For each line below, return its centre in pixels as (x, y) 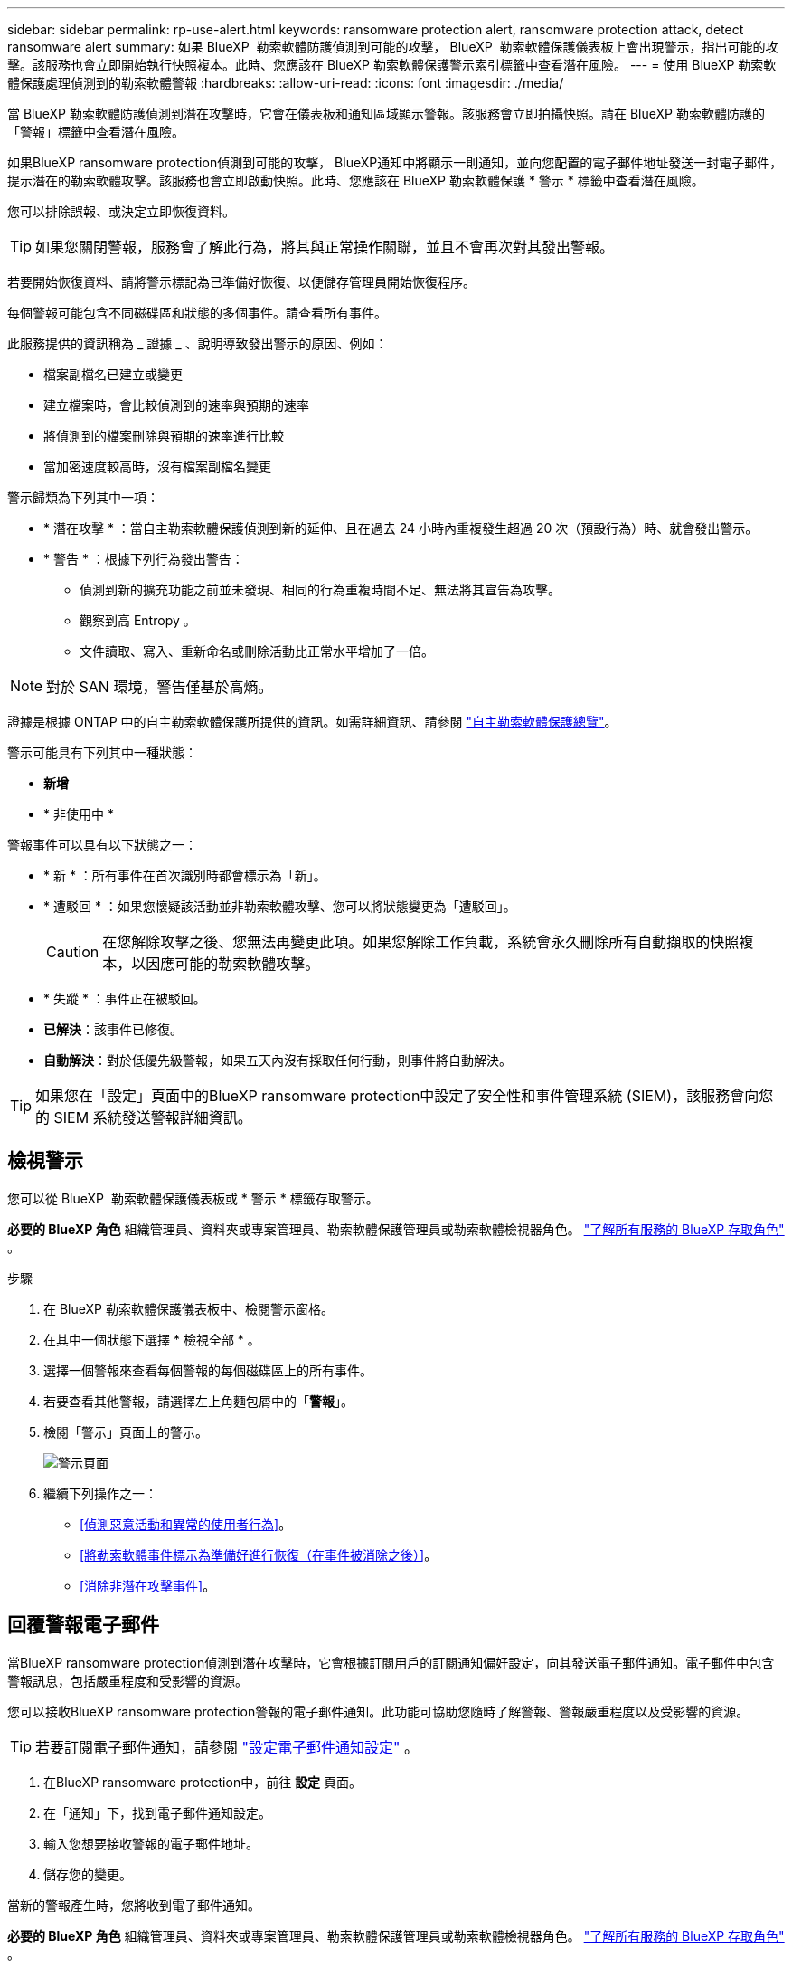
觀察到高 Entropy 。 (138, 620)
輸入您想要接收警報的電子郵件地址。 (151, 1843)
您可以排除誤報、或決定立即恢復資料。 (121, 211)
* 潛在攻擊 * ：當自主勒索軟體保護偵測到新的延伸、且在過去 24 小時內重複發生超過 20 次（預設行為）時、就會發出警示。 (401, 528)
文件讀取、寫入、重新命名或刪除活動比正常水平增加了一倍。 (257, 651)
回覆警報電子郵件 (83, 1625)
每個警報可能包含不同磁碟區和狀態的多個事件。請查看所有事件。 (197, 313)
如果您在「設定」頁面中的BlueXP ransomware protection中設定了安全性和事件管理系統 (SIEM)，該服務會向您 (405, 1096)
